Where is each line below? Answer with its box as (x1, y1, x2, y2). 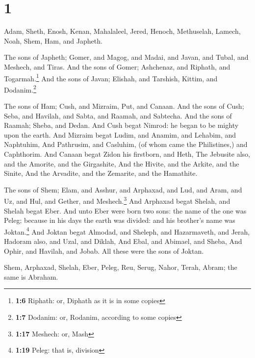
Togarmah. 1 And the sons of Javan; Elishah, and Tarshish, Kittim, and (4, 72, 218, 83)
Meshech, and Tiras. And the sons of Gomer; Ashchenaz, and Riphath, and (4, 61, 230, 72)
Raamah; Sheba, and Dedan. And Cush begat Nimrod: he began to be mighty (4, 120, 239, 130)
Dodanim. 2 (4, 83, 36, 95)
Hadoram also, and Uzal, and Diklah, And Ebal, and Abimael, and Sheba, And (4, 236, 242, 246)
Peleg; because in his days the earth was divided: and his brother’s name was (4, 215, 235, 225)
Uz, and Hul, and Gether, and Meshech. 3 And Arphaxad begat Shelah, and (4, 194, 230, 206)
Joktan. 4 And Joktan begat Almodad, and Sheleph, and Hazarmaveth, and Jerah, (4, 225, 250, 237)
